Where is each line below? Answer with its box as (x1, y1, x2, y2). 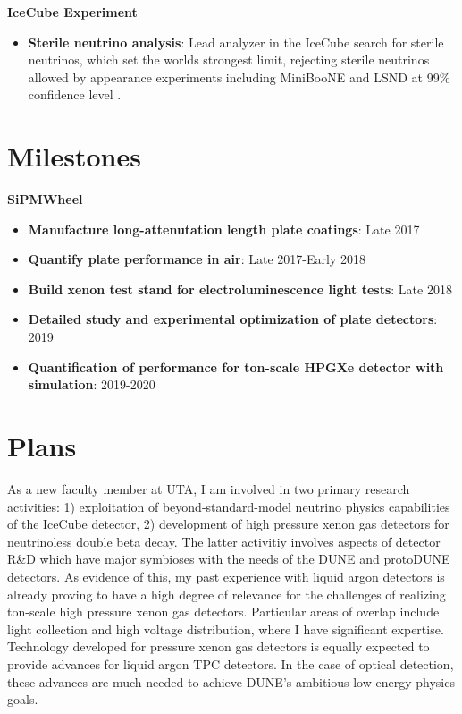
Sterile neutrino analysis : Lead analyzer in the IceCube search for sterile (28, 32, 444, 51)
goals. (7, 690, 38, 709)
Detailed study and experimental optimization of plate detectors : (28, 310, 438, 328)
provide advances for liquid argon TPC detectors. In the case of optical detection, (7, 654, 454, 673)
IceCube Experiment (7, 3, 138, 21)
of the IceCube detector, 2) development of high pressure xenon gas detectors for (7, 514, 449, 533)
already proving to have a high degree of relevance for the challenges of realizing (7, 584, 446, 603)
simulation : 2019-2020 (28, 375, 155, 394)
